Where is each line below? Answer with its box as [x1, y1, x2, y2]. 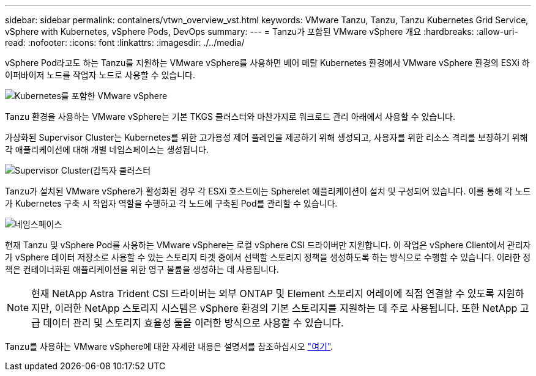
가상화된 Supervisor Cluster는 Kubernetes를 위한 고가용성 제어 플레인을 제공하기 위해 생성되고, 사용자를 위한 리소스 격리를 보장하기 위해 [5, 132, 528, 142]
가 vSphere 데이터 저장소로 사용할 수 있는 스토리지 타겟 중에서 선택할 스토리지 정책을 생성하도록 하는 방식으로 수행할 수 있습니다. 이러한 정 [5, 252, 531, 262]
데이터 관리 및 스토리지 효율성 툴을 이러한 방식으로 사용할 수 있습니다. [43, 317, 344, 329]
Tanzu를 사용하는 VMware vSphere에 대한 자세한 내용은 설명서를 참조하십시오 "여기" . [5, 341, 333, 352]
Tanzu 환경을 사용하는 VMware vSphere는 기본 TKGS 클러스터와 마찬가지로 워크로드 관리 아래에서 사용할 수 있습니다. [5, 111, 456, 122]
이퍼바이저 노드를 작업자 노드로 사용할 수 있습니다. [5, 70, 196, 80]
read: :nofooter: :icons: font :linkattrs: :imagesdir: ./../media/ [5, 37, 245, 48]
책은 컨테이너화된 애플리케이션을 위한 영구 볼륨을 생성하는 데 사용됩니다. [5, 264, 279, 275]
